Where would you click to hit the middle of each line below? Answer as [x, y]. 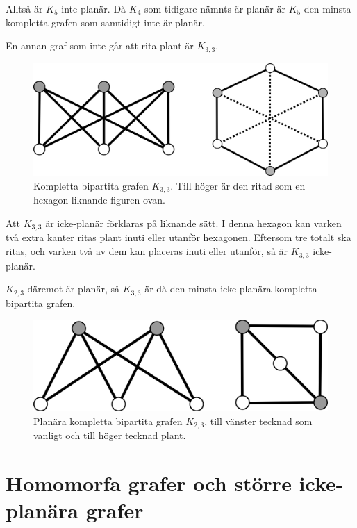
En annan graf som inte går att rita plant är [100, 46]
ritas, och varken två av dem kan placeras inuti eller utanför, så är [147, 251]
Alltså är [24, 8]
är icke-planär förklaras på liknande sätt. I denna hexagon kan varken [193, 223]
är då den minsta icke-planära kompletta [231, 289]
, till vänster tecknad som [258, 421]
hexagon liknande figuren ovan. [99, 200]
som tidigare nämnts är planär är [215, 8]
